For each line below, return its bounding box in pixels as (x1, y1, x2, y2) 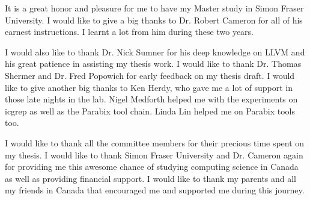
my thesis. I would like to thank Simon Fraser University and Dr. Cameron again (5, 148, 303, 161)
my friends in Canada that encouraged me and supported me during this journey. (5, 184, 305, 196)
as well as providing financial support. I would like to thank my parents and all (5, 172, 297, 184)
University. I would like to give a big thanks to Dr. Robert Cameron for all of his (5, 13, 303, 26)
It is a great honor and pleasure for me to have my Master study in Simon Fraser (5, 2, 304, 14)
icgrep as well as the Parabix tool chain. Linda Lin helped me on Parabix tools (5, 104, 295, 117)
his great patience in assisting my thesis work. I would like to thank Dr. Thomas (5, 57, 302, 70)
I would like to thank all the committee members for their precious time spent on (5, 136, 305, 149)
